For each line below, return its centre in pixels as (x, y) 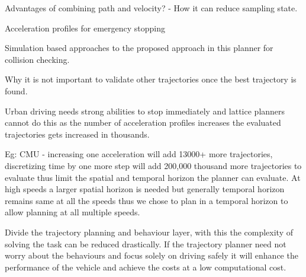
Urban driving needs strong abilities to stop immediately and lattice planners (145, 111)
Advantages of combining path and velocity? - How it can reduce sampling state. (151, 8)
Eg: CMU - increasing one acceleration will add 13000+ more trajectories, (139, 154)
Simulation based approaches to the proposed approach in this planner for (139, 48)
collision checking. (37, 59)
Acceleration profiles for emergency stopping (85, 28)
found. (16, 90)
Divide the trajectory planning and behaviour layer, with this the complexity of (149, 232)
